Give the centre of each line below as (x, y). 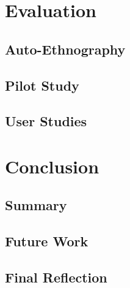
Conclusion (52, 166)
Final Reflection (56, 277)
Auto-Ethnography (65, 49)
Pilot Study (42, 85)
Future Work (47, 241)
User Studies (46, 121)
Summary (36, 205)
